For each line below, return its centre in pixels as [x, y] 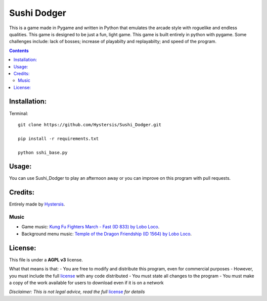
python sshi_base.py [43, 152]
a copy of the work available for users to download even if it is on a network [87, 283]
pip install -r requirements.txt [58, 138]
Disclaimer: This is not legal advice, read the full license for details [77, 292]
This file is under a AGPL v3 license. [46, 259]
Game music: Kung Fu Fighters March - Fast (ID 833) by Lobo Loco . [90, 227]
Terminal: [19, 113]
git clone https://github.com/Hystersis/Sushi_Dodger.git [90, 125]
